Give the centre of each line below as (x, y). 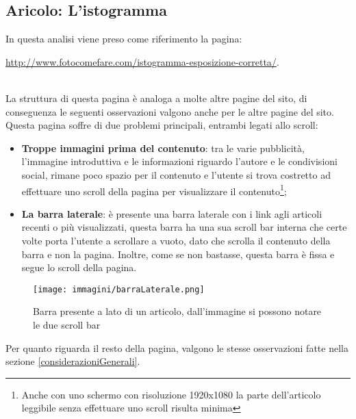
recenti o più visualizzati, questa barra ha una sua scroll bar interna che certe (184, 227)
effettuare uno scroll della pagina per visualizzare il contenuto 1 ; (154, 190)
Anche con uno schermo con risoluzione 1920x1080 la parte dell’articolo (171, 394)
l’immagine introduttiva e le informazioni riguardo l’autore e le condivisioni (179, 161)
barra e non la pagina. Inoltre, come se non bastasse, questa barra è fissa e (178, 254)
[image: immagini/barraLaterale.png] (119, 289)
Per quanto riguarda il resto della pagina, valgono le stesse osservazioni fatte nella (177, 347)
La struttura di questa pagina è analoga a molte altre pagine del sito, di (156, 98)
